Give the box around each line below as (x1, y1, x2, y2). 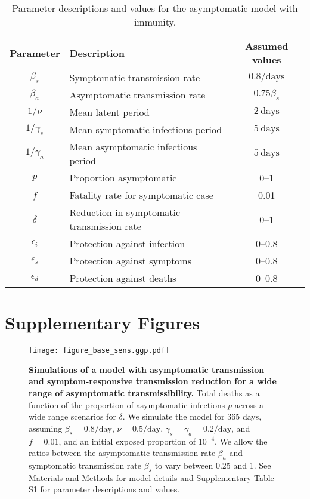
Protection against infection (69, 236, 185, 250)
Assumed (244, 39, 289, 53)
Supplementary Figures (5, 310, 200, 335)
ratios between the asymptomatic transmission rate (29, 446, 216, 459)
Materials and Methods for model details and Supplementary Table (29, 471, 274, 483)
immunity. (134, 15, 176, 29)
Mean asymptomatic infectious (69, 140, 197, 153)
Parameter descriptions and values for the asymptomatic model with (12, 1, 298, 15)
